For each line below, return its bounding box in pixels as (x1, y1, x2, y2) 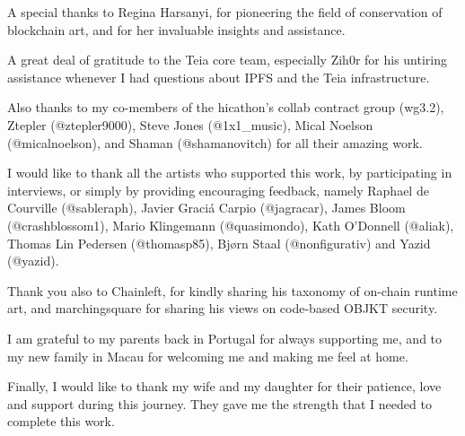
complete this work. (7, 412, 115, 431)
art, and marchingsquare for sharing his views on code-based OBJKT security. (7, 299, 438, 318)
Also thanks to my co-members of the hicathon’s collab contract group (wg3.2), (7, 98, 444, 117)
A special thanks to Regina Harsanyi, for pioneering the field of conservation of (7, 3, 443, 21)
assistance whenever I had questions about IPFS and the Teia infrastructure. (7, 67, 430, 86)
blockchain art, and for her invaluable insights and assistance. (7, 20, 346, 39)
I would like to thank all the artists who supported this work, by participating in (7, 163, 452, 182)
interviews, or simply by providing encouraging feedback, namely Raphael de (7, 180, 429, 199)
